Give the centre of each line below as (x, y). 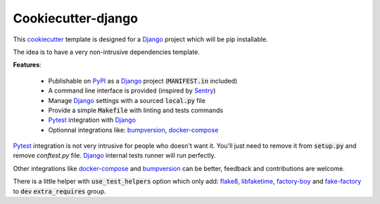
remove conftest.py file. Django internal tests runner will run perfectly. (114, 156)
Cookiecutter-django (76, 18)
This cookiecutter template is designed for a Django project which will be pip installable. (140, 39)
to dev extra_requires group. (59, 191)
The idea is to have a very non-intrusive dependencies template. (107, 52)
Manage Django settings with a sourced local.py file (127, 100)
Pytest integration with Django (92, 120)
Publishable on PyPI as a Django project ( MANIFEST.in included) (143, 81)
